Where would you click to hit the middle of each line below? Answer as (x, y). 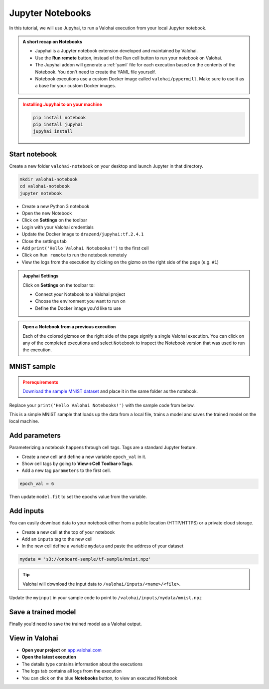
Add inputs (27, 511)
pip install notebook (60, 117)
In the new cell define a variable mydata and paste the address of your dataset (103, 546)
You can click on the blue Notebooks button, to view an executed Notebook (100, 678)
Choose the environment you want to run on (80, 301)
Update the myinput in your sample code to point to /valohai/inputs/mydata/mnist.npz (106, 598)
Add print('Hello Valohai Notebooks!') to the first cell (85, 248)
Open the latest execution (49, 657)
